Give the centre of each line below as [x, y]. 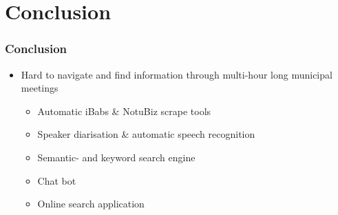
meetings [40, 88]
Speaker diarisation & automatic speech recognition [146, 134]
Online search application [91, 204]
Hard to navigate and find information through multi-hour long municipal [177, 74]
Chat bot [57, 180]
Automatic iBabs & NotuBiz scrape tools [124, 111]
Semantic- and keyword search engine [116, 157]
